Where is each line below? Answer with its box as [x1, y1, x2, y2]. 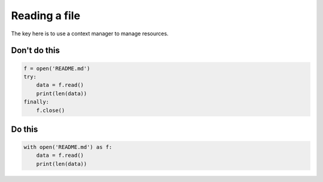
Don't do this [11, 45, 60, 56]
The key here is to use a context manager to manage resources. [11, 30, 169, 37]
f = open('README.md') [23, 65, 90, 72]
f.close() [36, 107, 65, 114]
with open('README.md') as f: [23, 144, 112, 151]
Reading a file [11, 9, 81, 22]
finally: [23, 99, 50, 105]
